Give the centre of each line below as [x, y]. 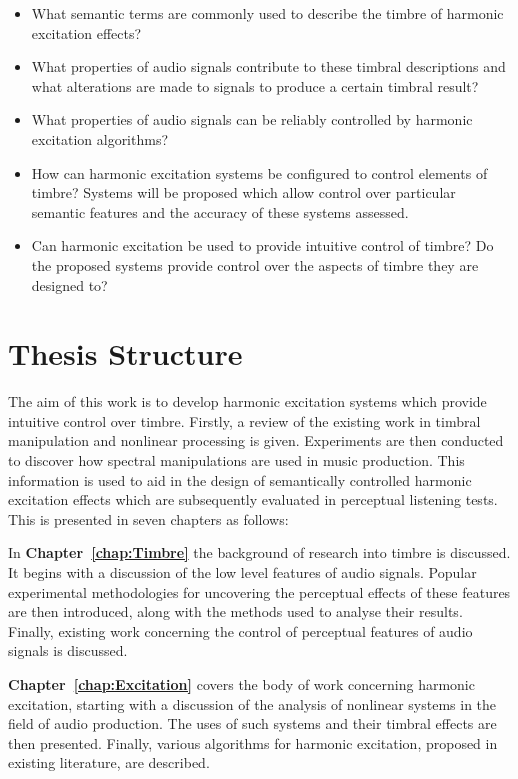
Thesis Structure [125, 353]
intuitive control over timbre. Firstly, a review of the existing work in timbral [244, 420]
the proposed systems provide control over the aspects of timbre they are [255, 264]
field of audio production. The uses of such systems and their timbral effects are [252, 723]
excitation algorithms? [100, 138]
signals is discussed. [68, 650]
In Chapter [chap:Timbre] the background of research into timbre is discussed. [259, 552]
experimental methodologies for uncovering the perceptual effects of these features [259, 591]
